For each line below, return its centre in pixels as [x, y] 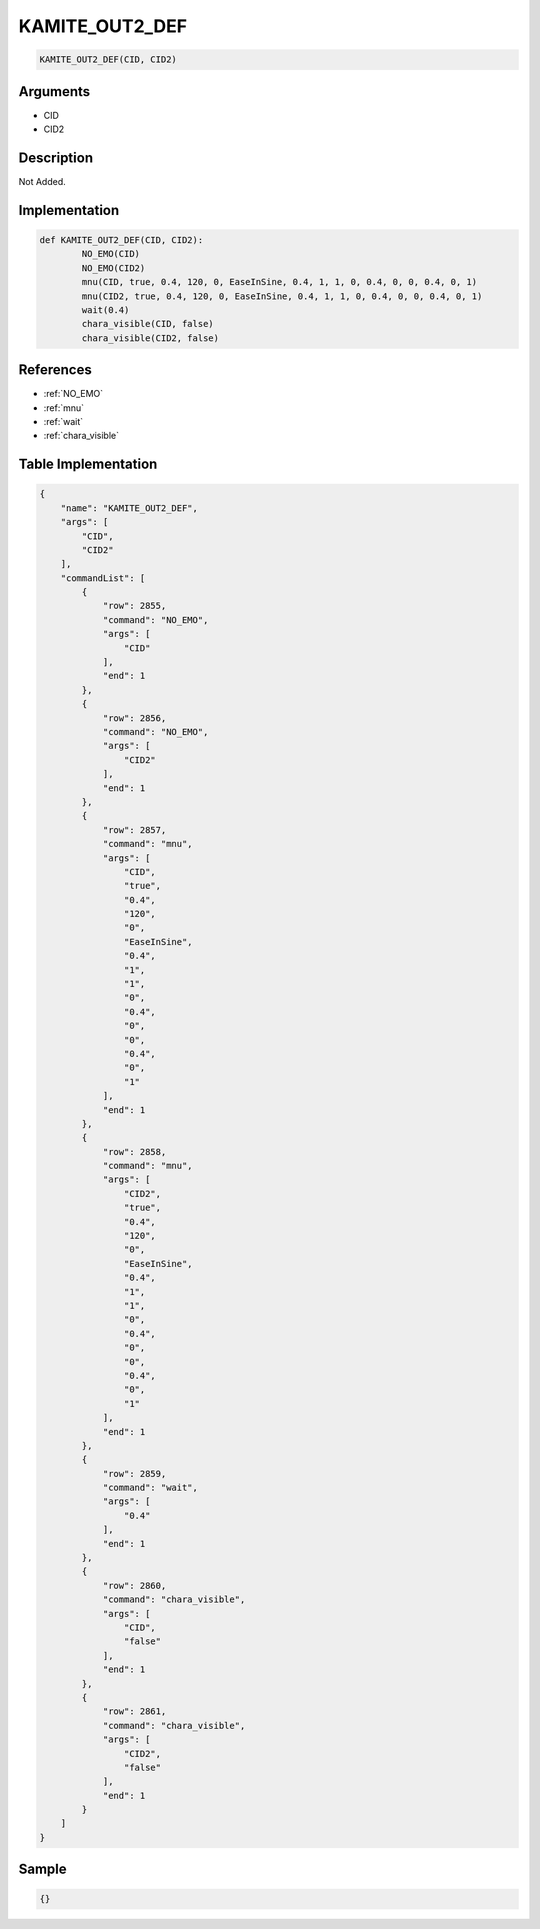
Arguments [54, 91]
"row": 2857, [134, 829]
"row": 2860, [134, 1585]
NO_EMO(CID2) [113, 268]
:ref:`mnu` [64, 407]
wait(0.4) [105, 309]
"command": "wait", [150, 1488]
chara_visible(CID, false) [147, 324]
